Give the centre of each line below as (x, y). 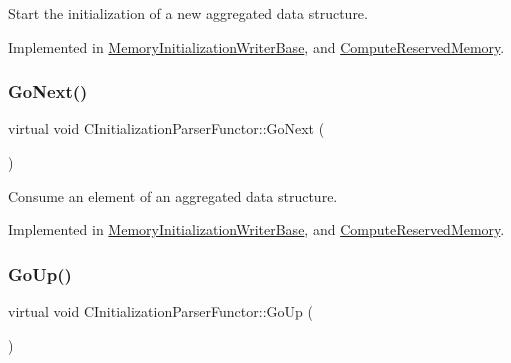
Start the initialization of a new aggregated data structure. (188, 13)
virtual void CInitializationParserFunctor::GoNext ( (166, 128)
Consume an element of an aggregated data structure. (173, 195)
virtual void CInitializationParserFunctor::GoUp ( (160, 311)
